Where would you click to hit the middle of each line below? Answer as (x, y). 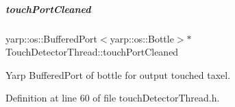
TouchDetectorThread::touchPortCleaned (92, 52)
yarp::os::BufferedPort (51, 38)
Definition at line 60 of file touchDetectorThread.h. (113, 98)
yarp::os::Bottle (142, 38)
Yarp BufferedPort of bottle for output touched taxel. (118, 74)
